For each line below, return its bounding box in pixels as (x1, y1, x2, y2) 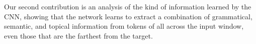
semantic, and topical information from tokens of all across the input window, (4, 21, 244, 31)
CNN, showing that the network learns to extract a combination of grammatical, (4, 11, 252, 21)
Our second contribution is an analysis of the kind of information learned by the (4, 1, 251, 11)
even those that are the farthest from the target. (4, 30, 153, 41)
